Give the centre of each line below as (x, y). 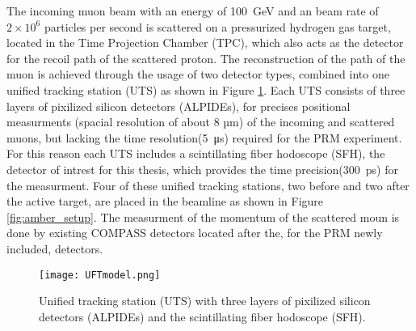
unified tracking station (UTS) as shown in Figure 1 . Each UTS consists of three (206, 89)
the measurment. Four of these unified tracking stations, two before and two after (208, 185)
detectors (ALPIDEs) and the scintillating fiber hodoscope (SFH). (202, 316)
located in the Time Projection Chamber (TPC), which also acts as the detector (205, 42)
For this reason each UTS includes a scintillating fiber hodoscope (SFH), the (196, 153)
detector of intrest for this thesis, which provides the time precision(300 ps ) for (202, 169)
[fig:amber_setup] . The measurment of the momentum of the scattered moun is (203, 216)
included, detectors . (55, 248)
